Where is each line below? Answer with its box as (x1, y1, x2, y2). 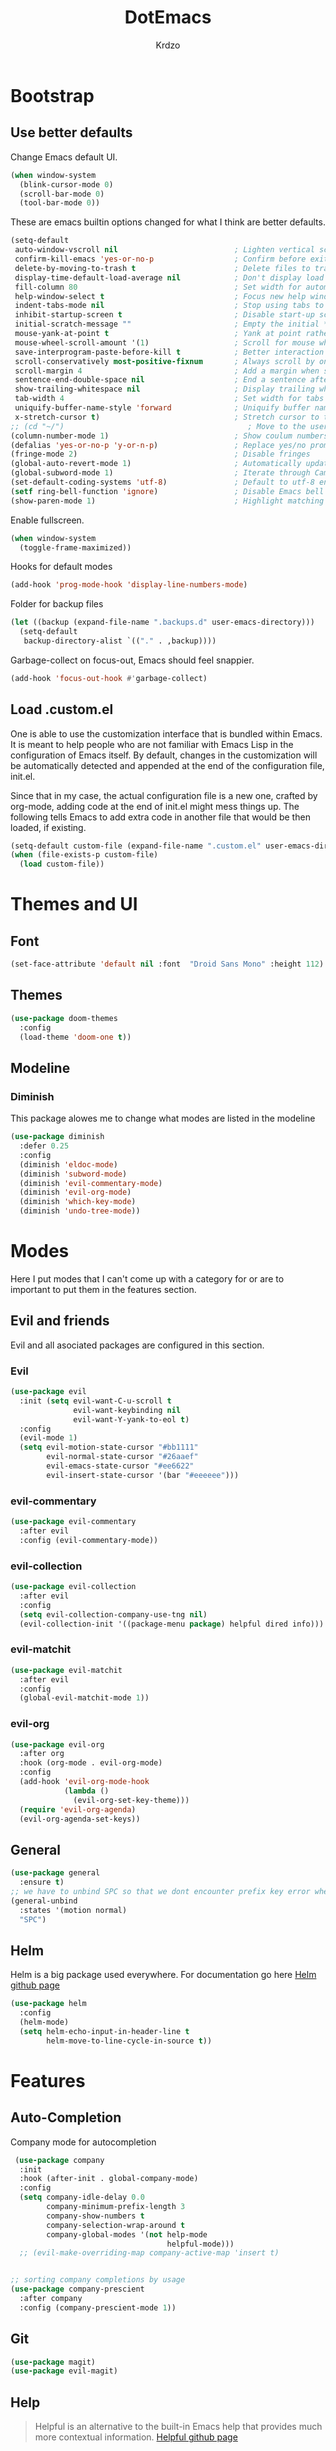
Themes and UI (10, 893, 138, 916)
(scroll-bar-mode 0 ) (19, 189, 105, 199)
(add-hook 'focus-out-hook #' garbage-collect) (10, 673, 208, 683)
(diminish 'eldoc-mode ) (19, 1159, 118, 1170)
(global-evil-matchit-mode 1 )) (19, 1693, 150, 1703)
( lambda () (63, 1786, 110, 1796)
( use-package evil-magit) (10, 2366, 118, 2376)
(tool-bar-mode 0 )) (19, 198, 101, 208)
